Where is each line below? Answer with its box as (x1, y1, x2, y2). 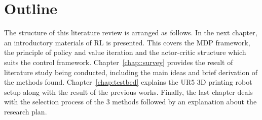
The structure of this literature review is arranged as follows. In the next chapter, (4, 27, 257, 38)
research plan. (4, 106, 47, 116)
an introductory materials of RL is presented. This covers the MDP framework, (4, 37, 250, 47)
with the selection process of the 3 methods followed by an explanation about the (4, 96, 257, 107)
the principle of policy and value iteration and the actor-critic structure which (4, 47, 246, 57)
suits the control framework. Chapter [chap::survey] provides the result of (4, 56, 233, 67)
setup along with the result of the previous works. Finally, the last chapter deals (4, 86, 253, 97)
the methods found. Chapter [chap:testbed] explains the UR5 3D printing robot (4, 77, 252, 87)
